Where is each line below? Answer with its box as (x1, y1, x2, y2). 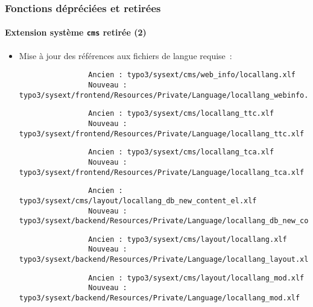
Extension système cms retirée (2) (5, 26, 147, 39)
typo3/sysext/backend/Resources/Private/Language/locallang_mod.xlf (19, 294, 300, 303)
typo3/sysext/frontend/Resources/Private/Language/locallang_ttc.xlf (19, 129, 305, 138)
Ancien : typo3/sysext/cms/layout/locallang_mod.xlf (88, 273, 305, 282)
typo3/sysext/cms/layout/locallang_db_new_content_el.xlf (19, 196, 257, 205)
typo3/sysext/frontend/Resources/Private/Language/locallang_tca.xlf (19, 168, 305, 177)
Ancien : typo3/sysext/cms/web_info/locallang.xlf (88, 71, 296, 80)
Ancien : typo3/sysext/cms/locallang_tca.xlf (88, 148, 274, 157)
